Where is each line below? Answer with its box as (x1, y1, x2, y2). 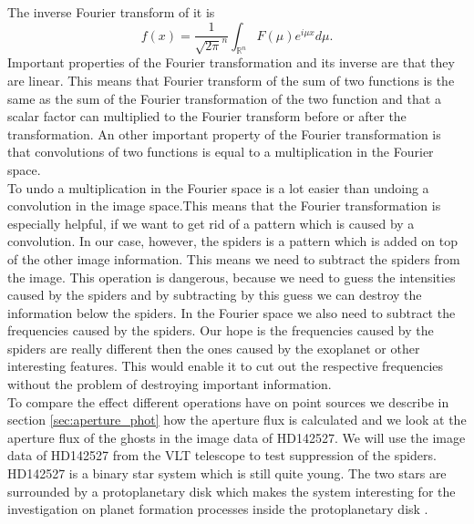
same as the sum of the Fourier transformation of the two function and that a (7, 88, 441, 108)
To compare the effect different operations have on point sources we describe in (7, 392, 449, 411)
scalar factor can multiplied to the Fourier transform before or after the (7, 107, 407, 126)
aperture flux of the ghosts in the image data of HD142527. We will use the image (7, 427, 466, 447)
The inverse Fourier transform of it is (7, 3, 215, 21)
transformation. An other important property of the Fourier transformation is (7, 124, 441, 143)
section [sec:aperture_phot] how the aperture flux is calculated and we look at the (7, 410, 467, 429)
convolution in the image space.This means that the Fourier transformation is (7, 196, 441, 215)
